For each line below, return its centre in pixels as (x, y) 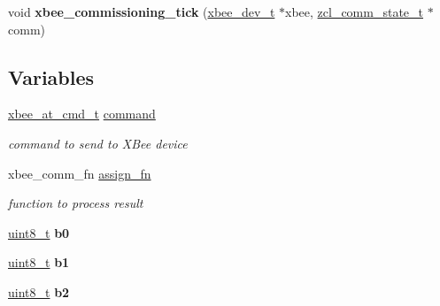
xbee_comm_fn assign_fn (80, 173)
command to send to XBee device (98, 143)
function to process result (76, 203)
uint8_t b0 (39, 232)
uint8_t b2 (39, 291)
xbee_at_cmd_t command (82, 114)
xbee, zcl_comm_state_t (355, 11)
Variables (51, 76)
